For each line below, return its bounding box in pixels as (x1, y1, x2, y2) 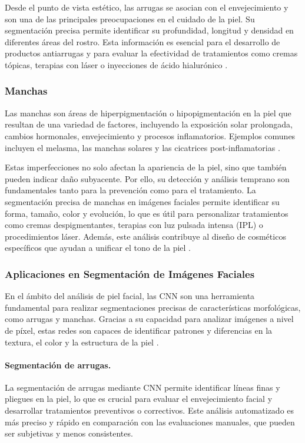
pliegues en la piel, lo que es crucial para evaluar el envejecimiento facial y (5, 392, 273, 405)
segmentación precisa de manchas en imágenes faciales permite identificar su (5, 195, 280, 207)
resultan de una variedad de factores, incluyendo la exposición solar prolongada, (5, 118, 293, 130)
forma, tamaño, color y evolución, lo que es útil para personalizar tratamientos (5, 207, 289, 219)
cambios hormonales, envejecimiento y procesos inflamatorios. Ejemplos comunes (5, 129, 296, 142)
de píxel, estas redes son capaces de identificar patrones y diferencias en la (5, 324, 273, 336)
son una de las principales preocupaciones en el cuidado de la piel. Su (5, 12, 255, 25)
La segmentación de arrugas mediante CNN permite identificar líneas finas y (5, 381, 280, 393)
